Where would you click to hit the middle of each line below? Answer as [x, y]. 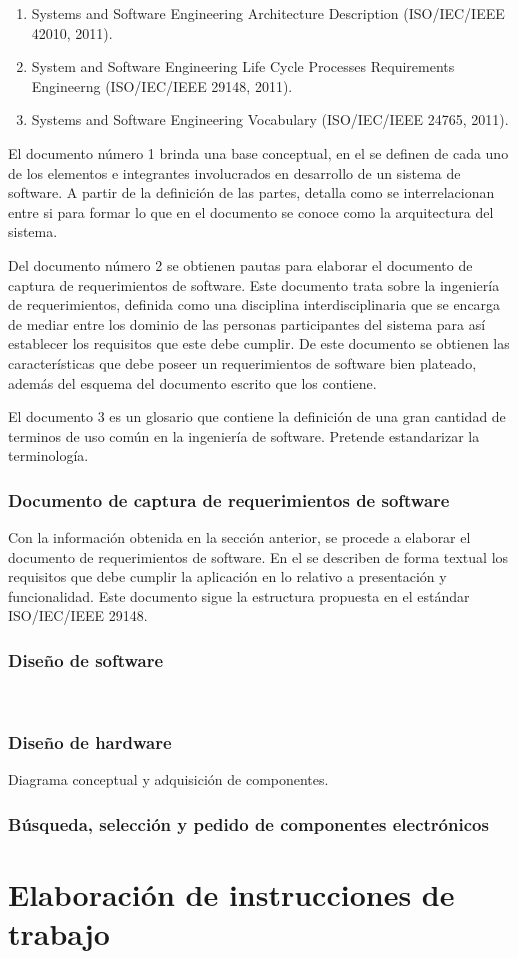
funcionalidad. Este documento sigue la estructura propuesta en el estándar [239, 595]
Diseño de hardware [90, 741]
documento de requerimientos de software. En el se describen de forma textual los [258, 556]
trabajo [59, 932]
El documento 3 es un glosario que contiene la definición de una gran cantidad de [257, 416]
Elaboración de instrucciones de [231, 893]
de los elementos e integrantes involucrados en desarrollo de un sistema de [234, 172]
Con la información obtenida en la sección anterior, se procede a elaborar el [239, 537]
